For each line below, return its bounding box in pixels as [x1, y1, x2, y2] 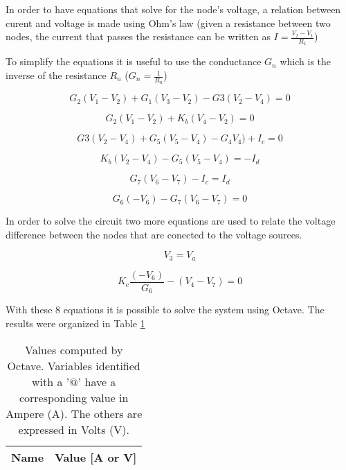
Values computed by [24, 341, 123, 358]
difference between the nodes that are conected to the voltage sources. [6, 227, 302, 241]
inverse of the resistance [6, 68, 107, 82]
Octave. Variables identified [7, 357, 140, 374]
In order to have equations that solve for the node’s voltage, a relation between [6, 2, 341, 16]
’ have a [78, 373, 116, 390]
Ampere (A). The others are [6, 405, 143, 421]
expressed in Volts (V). [18, 421, 129, 437]
